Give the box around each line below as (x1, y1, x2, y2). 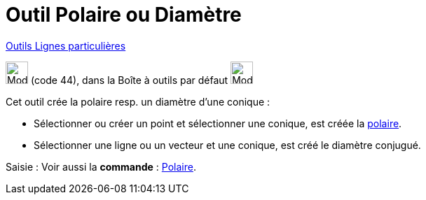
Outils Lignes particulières (6, 39, 126, 52)
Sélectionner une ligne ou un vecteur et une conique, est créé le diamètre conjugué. (34, 138, 421, 151)
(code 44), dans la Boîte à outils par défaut (30, 73, 228, 86)
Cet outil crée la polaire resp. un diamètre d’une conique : (6, 95, 270, 108)
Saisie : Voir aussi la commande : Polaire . (6, 160, 196, 173)
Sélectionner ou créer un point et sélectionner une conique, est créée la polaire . (34, 117, 402, 129)
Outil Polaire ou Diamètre (6, 3, 242, 27)
